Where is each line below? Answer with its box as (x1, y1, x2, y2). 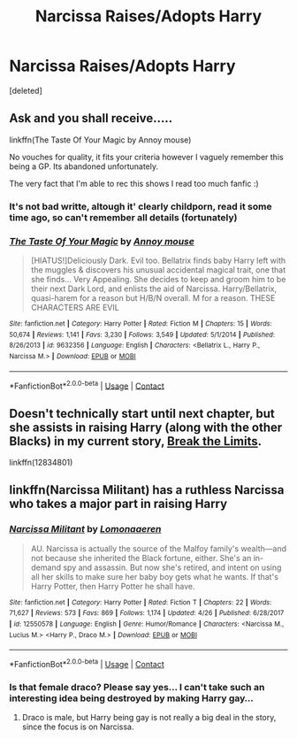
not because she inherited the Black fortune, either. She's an (30, 552, 252, 563)
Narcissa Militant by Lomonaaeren (9, 523, 162, 535)
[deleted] (9, 85, 42, 96)
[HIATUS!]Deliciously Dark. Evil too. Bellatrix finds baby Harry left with (30, 255, 286, 266)
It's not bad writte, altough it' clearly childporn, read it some (9, 200, 272, 212)
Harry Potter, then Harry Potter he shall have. (30, 581, 195, 591)
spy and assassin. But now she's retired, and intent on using (63, 562, 282, 573)
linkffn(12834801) (9, 458, 73, 468)
